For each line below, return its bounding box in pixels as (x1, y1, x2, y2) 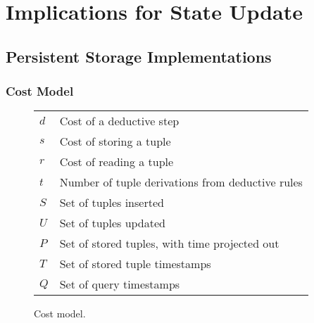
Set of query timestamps (59, 276, 180, 293)
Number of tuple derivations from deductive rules (59, 174, 303, 191)
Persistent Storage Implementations (6, 45, 272, 67)
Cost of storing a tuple (59, 133, 171, 150)
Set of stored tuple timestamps (59, 255, 211, 272)
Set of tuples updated (59, 215, 165, 232)
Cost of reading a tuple (59, 153, 174, 170)
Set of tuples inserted (59, 194, 164, 211)
